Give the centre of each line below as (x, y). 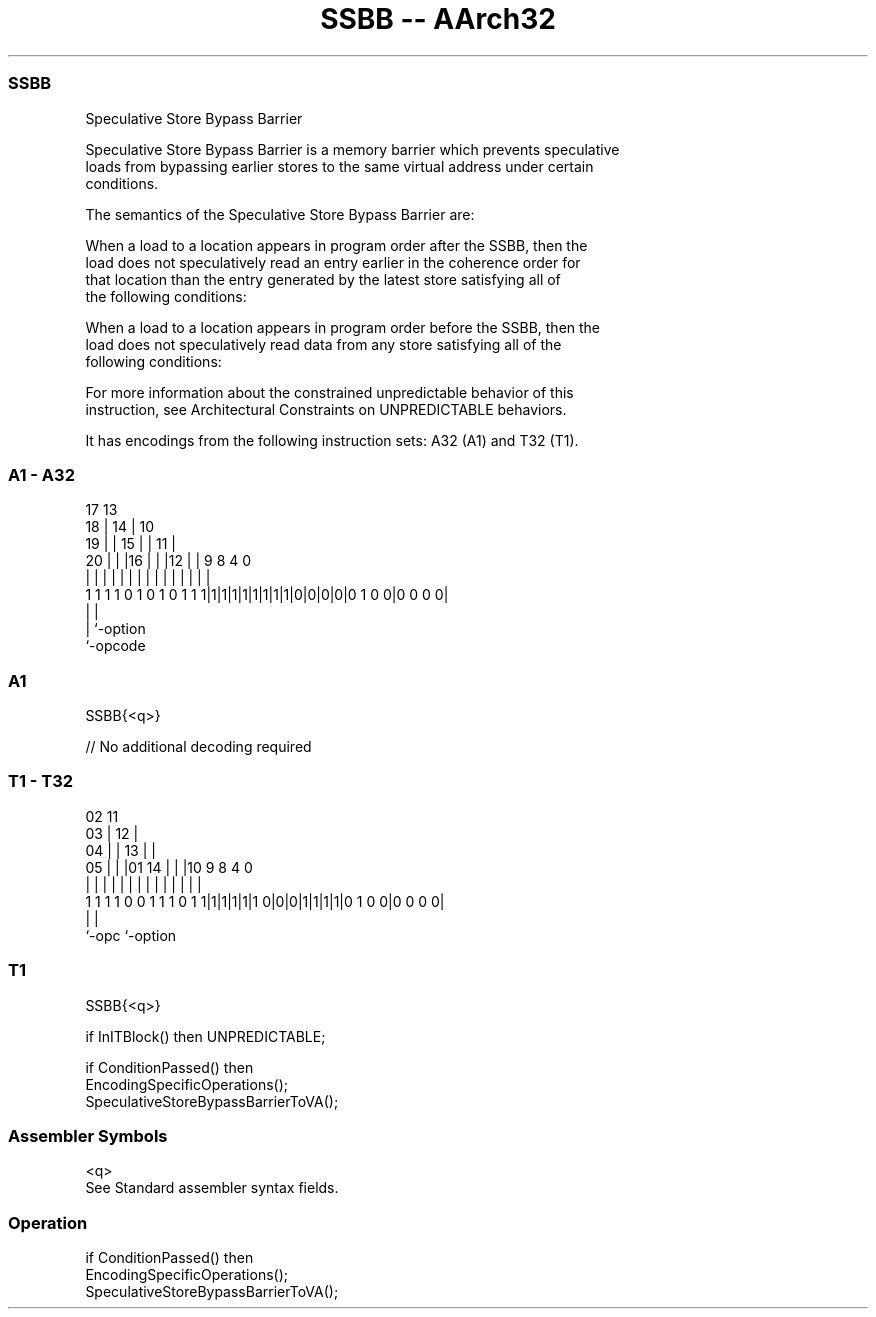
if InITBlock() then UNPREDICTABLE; (205, 1036)
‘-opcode (115, 646)
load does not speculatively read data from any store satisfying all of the (323, 344)
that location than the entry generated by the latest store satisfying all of (323, 279)
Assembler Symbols (88, 1135)
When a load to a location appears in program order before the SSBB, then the (343, 327)
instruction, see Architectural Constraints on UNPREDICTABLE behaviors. (326, 409)
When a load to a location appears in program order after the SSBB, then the (336, 245)
